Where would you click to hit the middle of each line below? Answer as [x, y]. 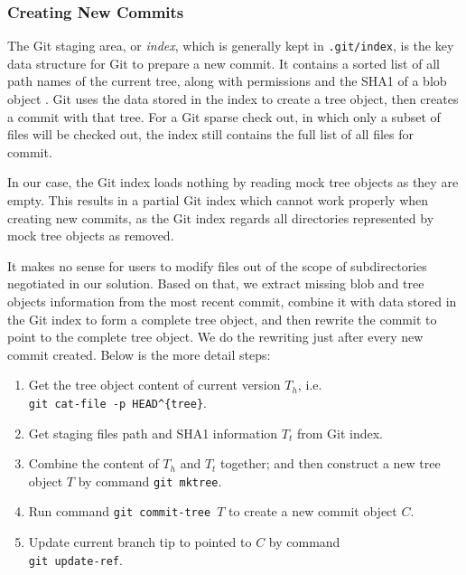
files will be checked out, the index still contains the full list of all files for [210, 134]
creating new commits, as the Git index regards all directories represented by [221, 217]
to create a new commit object [313, 511]
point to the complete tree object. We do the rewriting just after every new [215, 337]
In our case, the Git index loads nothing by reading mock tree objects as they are [233, 182]
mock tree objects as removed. [91, 236]
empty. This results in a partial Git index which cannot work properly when [218, 200]
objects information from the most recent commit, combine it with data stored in [232, 301]
